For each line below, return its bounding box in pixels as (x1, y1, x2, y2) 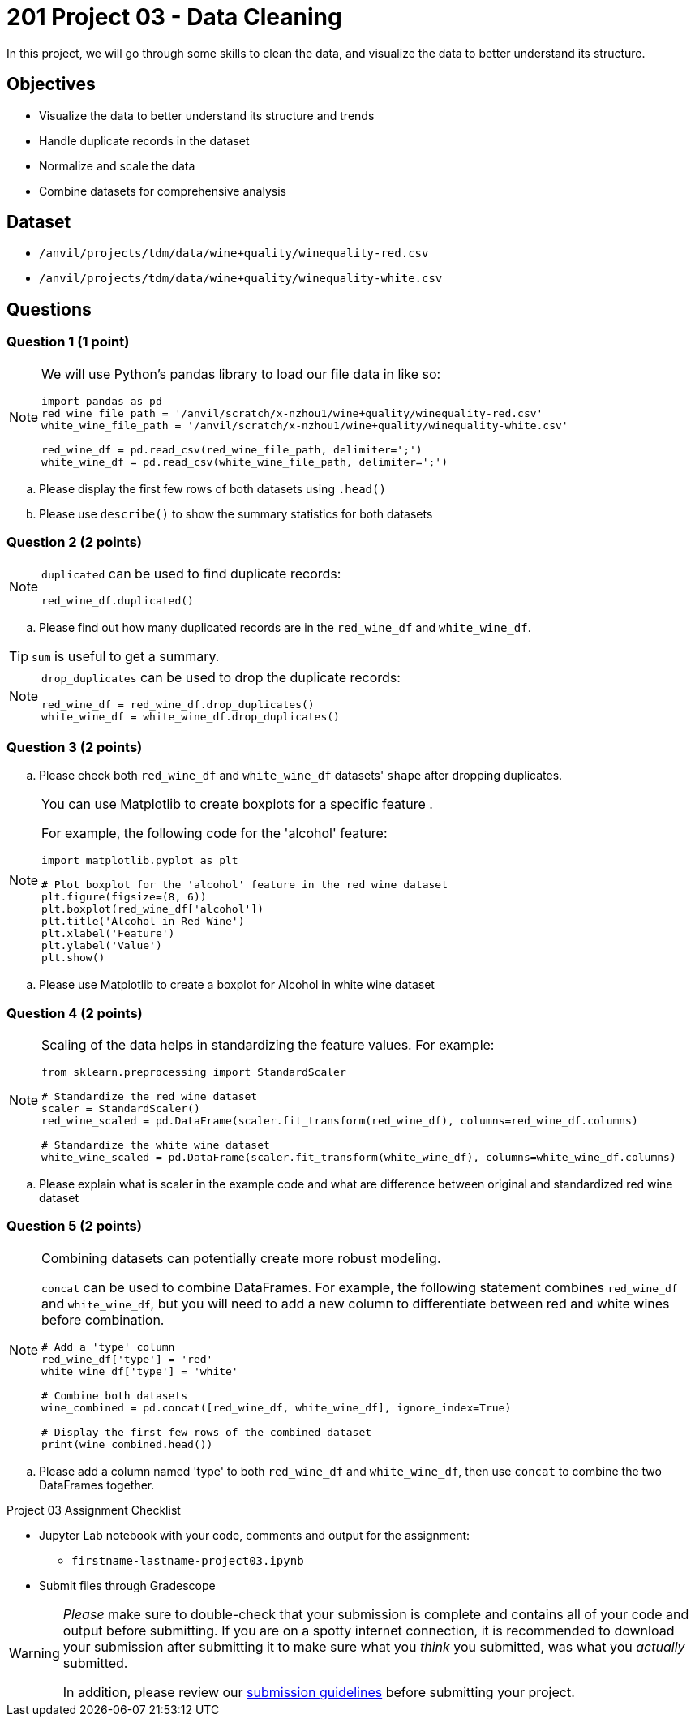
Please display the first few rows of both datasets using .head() (39, 481, 386, 496)
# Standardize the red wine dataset (41, 1089, 258, 1102)
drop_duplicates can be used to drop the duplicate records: (41, 669, 401, 686)
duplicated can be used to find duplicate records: (41, 565, 341, 582)
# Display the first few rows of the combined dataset (41, 1425, 372, 1438)
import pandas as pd (41, 394, 162, 407)
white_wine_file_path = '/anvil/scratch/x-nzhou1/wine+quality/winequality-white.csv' (41, 419, 568, 432)
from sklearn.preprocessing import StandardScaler (41, 1065, 346, 1078)
